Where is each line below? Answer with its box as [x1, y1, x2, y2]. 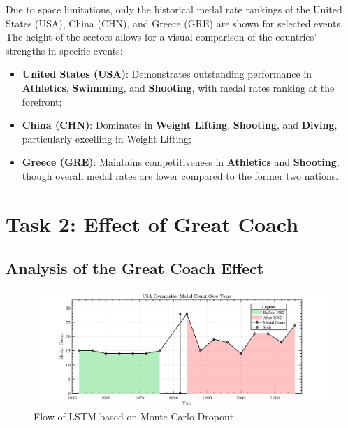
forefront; [22, 94, 62, 108]
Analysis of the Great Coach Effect [6, 257, 264, 279]
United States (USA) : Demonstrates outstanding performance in [22, 66, 312, 81]
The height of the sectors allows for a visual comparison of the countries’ [6, 29, 317, 44]
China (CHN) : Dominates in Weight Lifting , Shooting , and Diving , [22, 117, 338, 132]
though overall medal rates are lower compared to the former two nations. [22, 168, 339, 183]
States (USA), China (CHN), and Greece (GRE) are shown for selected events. [6, 15, 343, 30]
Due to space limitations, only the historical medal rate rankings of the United [6, 2, 342, 16]
